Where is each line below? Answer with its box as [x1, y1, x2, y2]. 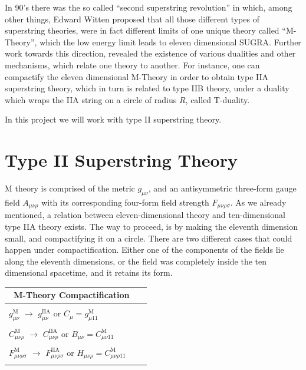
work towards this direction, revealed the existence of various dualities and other [5, 47, 296, 60]
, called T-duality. [185, 93, 250, 105]
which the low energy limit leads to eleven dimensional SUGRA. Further [40, 35, 301, 48]
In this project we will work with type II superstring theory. [5, 113, 222, 125]
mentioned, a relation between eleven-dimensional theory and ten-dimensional [5, 209, 285, 221]
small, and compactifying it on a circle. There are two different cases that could [5, 232, 292, 244]
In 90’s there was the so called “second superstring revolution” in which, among [5, 1, 292, 13]
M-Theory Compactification [14, 289, 130, 301]
